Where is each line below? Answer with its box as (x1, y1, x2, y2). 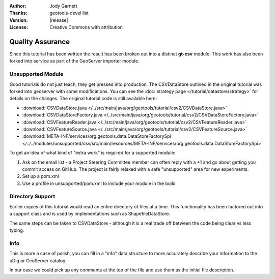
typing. (9, 227, 24, 233)
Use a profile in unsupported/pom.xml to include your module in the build (22, 180, 176, 187)
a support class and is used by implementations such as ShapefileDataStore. (9, 211, 171, 217)
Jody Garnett (49, 3, 77, 9)
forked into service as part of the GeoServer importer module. (9, 58, 140, 64)
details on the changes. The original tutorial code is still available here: (9, 96, 157, 102)
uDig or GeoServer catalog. (9, 257, 67, 264)
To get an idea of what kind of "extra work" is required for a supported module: (9, 150, 176, 156)
